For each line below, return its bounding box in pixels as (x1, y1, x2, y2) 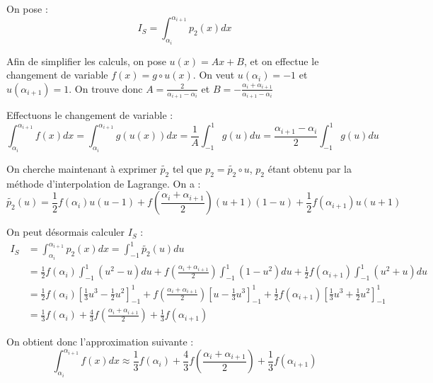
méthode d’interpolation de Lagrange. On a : (6, 176, 201, 190)
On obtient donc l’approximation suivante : (6, 334, 194, 349)
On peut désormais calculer (6, 224, 125, 239)
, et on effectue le (244, 53, 319, 68)
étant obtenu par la (267, 161, 352, 176)
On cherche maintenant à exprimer (6, 161, 157, 176)
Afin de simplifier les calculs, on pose (6, 53, 166, 68)
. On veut (192, 67, 235, 82)
